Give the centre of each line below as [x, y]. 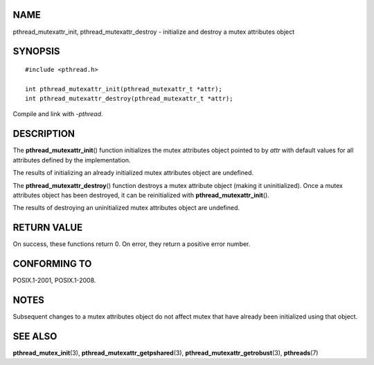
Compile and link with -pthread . [58, 114]
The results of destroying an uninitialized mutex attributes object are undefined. [126, 208]
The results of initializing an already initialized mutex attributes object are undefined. [133, 173]
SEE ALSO [35, 336]
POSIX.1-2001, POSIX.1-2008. [54, 281]
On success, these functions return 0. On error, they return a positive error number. [132, 244]
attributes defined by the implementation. [72, 160]
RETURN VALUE [48, 228]
